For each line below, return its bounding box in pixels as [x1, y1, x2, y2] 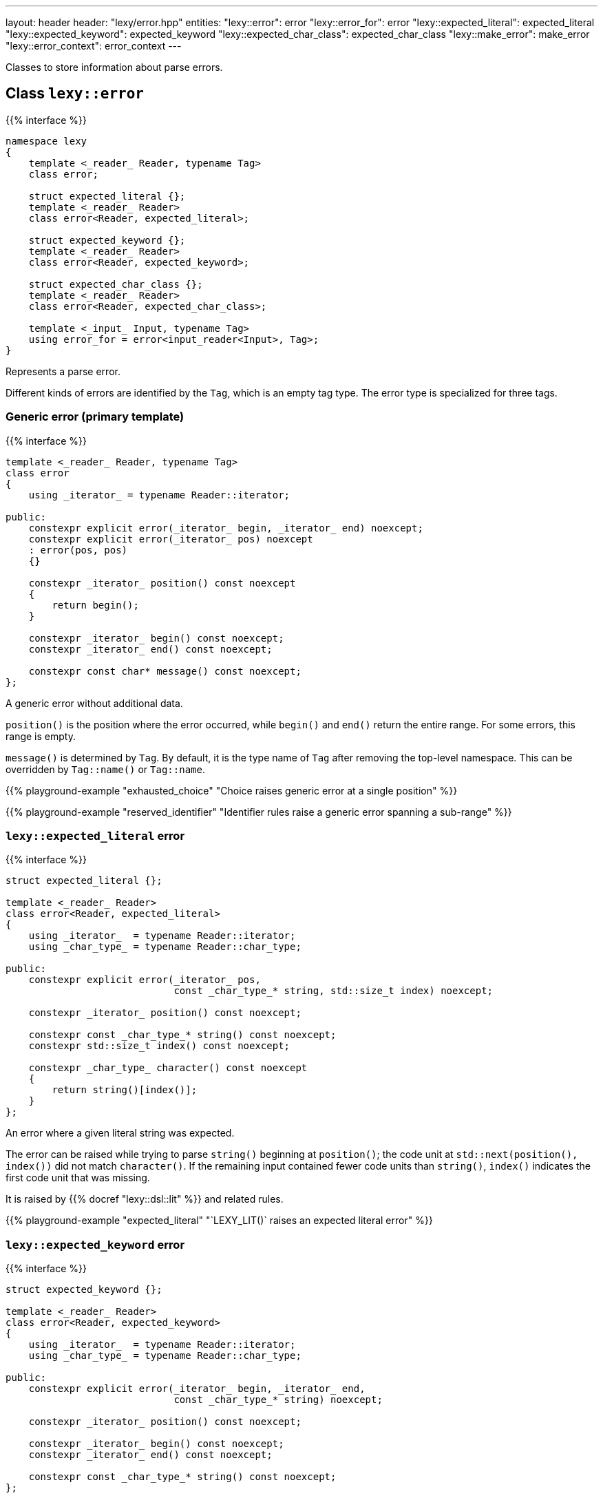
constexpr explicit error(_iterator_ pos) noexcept [28, 533, 313, 545]
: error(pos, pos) [28, 544, 128, 556]
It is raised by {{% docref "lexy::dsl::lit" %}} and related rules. [6, 1193, 284, 1205]
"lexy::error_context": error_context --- [6, 40, 182, 52]
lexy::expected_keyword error [6, 1237, 185, 1252]
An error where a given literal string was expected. [6, 1127, 235, 1139]
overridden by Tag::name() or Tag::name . [6, 763, 205, 775]
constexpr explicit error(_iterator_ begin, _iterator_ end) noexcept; [28, 522, 423, 534]
